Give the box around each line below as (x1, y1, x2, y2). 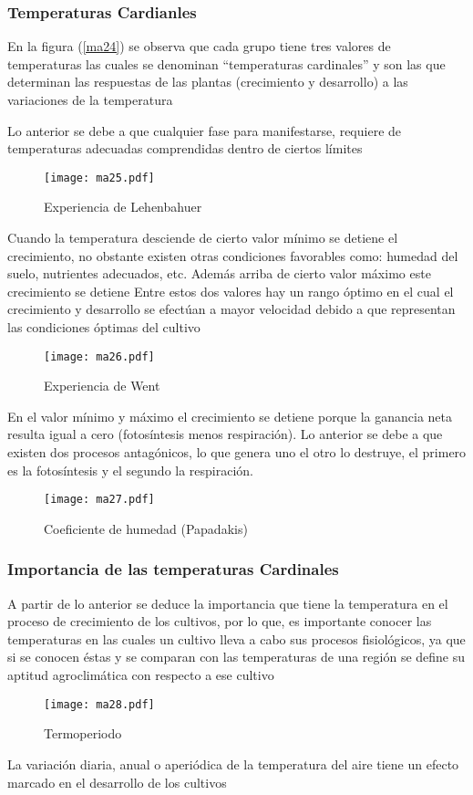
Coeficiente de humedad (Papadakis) (44, 518, 248, 538)
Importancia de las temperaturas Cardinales (7, 558, 339, 581)
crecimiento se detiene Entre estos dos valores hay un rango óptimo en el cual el (7, 281, 454, 300)
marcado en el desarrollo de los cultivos (7, 772, 227, 791)
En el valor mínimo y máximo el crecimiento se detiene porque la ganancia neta (7, 406, 453, 425)
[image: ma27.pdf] (44, 493, 155, 507)
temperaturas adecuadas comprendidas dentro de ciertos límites (7, 139, 363, 158)
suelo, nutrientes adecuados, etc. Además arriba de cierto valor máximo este (7, 264, 431, 283)
